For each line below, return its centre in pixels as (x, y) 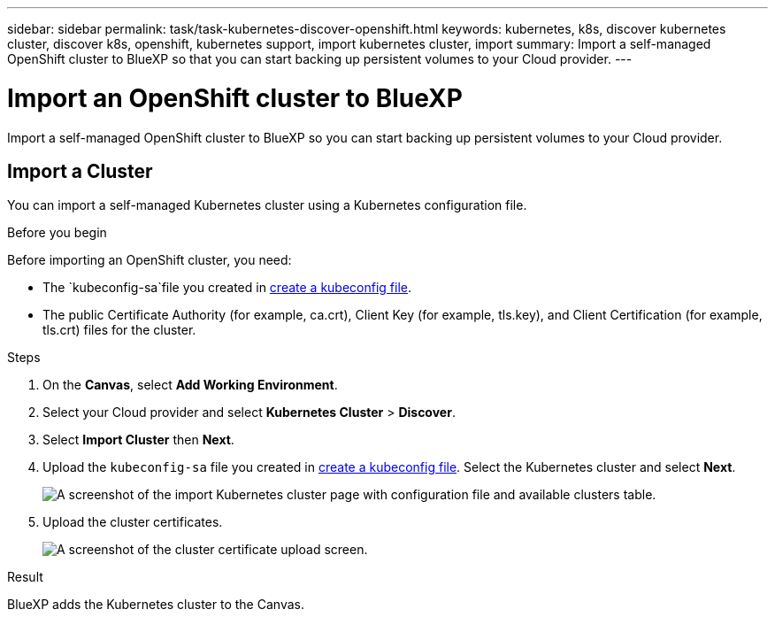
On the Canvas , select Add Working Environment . (190, 385)
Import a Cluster (80, 171)
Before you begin (57, 233)
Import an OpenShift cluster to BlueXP (235, 98)
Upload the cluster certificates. (133, 522)
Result (25, 577)
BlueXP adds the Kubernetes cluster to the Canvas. (156, 605)
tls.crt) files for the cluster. (119, 330)
